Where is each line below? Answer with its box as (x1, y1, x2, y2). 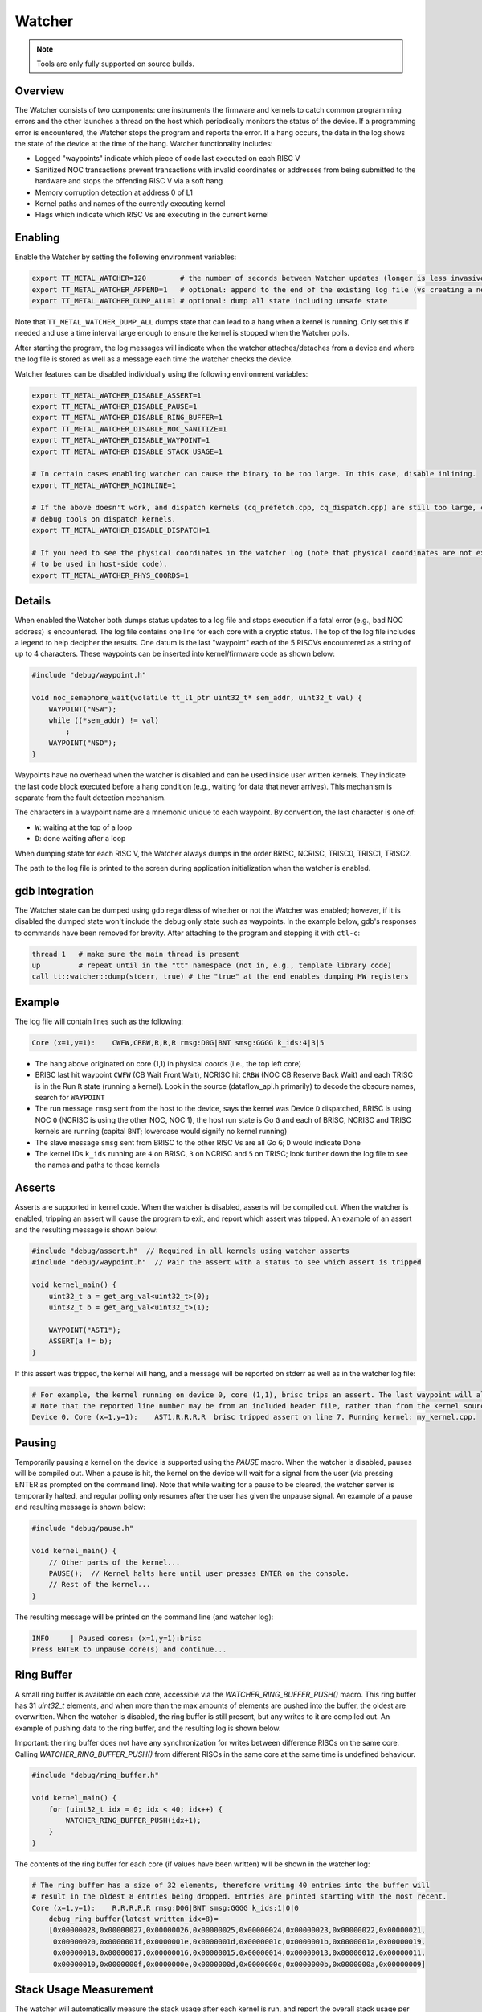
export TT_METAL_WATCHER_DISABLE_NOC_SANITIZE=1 (31, 424, 227, 434)
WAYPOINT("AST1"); (48, 1325, 121, 1334)
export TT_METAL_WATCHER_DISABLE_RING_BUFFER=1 (31, 413, 223, 423)
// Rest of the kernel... (48, 1580, 151, 1589)
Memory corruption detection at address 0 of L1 (35, 188, 193, 197)
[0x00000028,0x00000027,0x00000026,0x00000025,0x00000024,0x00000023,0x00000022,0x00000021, (48, 1926, 426, 1935)
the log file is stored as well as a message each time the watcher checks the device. (14, 354, 293, 364)
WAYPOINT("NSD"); (48, 738, 117, 748)
